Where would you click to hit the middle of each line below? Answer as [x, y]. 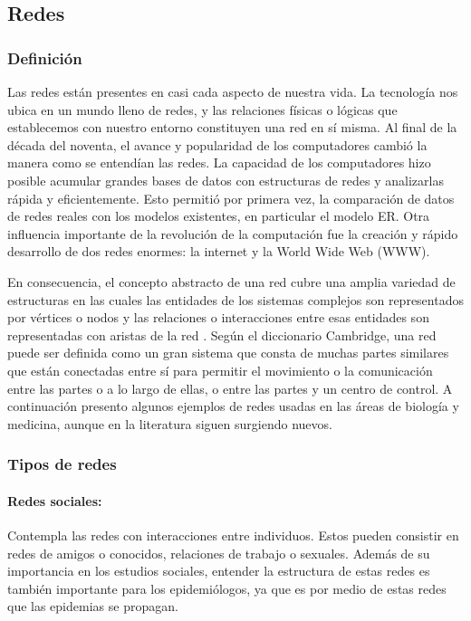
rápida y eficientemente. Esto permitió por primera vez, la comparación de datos [231, 198]
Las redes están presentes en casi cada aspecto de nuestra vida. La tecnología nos [233, 91]
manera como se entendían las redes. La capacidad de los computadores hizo [219, 162]
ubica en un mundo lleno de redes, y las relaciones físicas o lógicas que [202, 109]
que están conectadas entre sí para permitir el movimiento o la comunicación [220, 370]
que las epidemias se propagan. [93, 606]
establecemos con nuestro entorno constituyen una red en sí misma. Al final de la [232, 127]
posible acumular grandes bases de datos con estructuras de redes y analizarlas [226, 180]
